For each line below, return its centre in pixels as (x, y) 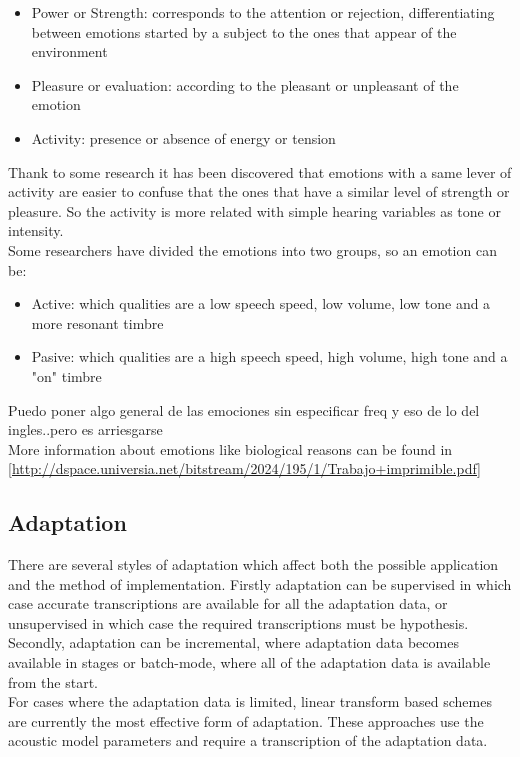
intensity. (36, 230)
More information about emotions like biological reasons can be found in (230, 448)
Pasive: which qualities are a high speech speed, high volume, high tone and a (269, 356)
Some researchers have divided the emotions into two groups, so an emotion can (252, 249)
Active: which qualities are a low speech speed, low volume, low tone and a (261, 303)
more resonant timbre (97, 322)
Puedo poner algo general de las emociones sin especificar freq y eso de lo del (244, 409)
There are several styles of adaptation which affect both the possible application (253, 564)
